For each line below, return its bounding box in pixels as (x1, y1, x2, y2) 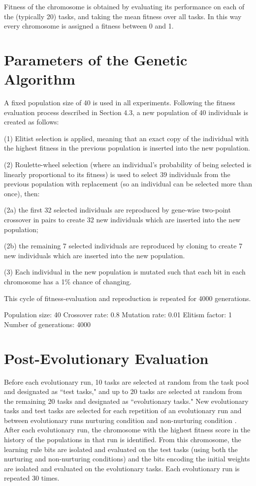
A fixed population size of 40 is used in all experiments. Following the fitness (4, 97, 235, 108)
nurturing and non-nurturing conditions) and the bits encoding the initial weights (4, 454, 250, 464)
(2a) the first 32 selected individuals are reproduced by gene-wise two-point (4, 205, 231, 215)
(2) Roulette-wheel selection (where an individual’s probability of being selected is (4, 159, 252, 170)
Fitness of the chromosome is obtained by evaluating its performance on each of (4, 1, 245, 11)
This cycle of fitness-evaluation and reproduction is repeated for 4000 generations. (4, 293, 251, 303)
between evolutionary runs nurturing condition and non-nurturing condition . (4, 415, 237, 425)
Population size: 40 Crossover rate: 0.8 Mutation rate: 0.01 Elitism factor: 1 (4, 309, 232, 320)
